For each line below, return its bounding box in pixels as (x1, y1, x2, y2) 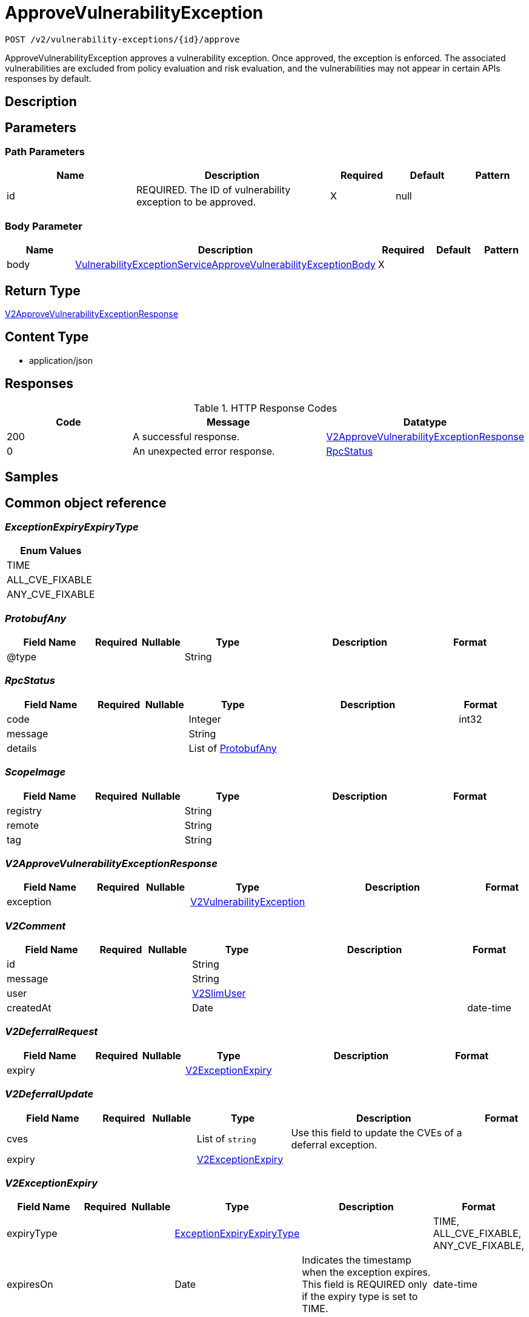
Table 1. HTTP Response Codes (193, 401, 338, 414)
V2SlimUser (191, 987, 246, 1000)
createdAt (7, 1002, 52, 1014)
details (7, 742, 37, 754)
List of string (196, 1132, 256, 1145)
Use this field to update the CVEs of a (291, 1126, 462, 1139)
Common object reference (5, 495, 167, 511)
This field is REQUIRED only (302, 1278, 428, 1291)
